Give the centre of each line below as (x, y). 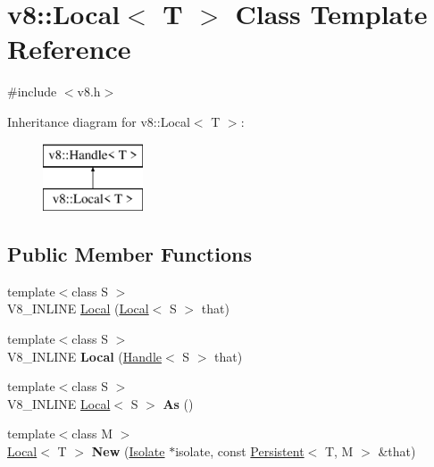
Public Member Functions (129, 254)
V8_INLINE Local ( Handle (84, 356)
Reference (69, 49)
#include (32, 92)
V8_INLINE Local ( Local (78, 309)
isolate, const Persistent (240, 451)
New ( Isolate (128, 451)
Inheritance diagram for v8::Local (99, 121)
